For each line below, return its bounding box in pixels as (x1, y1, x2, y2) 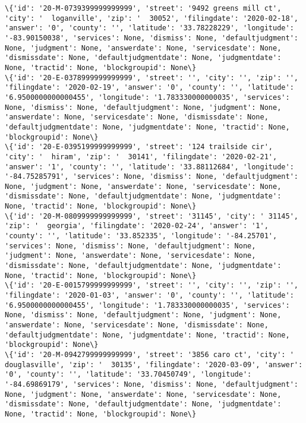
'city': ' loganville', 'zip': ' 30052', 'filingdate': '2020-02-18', (5, 14, 298, 23)
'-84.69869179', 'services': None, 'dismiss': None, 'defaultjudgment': (5, 380, 298, 389)
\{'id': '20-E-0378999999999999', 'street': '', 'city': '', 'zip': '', (5, 73, 298, 82)
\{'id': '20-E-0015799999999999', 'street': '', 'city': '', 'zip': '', (5, 281, 298, 290)
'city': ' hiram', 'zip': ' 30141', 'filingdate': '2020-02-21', (5, 152, 277, 161)
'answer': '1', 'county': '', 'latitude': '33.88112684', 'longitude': (5, 162, 294, 171)
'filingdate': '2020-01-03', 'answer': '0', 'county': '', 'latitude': (5, 291, 294, 300)
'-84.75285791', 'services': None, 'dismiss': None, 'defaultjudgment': (5, 172, 298, 181)
